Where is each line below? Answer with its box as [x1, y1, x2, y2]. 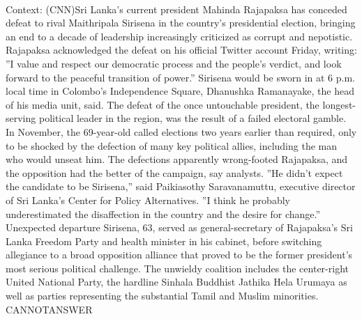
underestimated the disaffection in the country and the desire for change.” [6, 206, 321, 221]
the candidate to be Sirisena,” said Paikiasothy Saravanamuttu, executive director [6, 179, 356, 194]
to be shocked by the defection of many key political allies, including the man [6, 138, 337, 153]
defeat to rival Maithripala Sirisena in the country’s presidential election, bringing [6, 15, 356, 30]
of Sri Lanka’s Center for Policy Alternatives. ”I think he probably [6, 192, 290, 207]
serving [6, 111, 36, 125]
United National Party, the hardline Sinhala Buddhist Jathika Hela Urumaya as [6, 274, 347, 289]
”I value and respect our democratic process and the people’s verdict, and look [6, 56, 342, 70]
